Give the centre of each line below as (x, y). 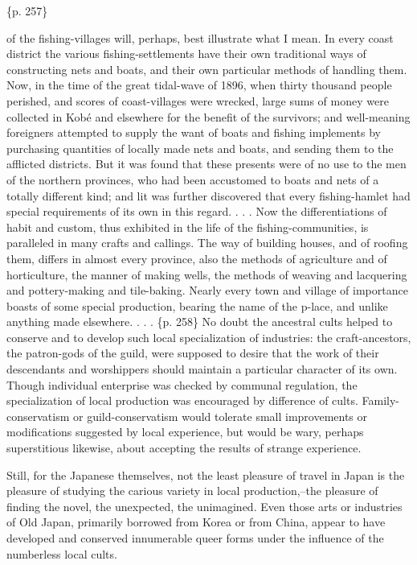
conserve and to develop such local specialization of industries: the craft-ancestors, (209, 337)
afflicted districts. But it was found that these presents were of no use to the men (206, 164)
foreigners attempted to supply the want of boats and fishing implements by (194, 132)
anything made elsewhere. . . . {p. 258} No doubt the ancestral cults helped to (200, 322)
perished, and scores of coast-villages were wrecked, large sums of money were (198, 100)
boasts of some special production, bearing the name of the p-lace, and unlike (197, 305)
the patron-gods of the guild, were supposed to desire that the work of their (193, 353)
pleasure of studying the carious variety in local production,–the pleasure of (192, 491)
